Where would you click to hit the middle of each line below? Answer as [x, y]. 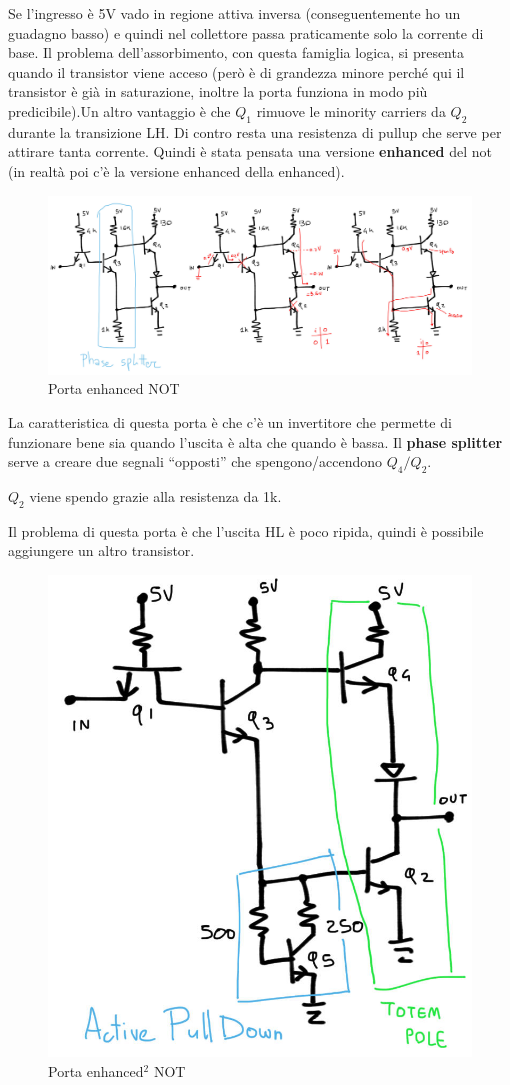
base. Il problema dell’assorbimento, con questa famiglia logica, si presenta [236, 52]
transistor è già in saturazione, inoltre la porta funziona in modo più [218, 91]
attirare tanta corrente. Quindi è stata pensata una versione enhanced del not [250, 151]
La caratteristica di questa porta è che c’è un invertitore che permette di [230, 422]
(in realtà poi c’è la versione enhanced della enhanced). [176, 170]
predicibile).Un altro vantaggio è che [119, 110]
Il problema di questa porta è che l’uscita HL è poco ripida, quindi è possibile [246, 530]
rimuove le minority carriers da [351, 110]
